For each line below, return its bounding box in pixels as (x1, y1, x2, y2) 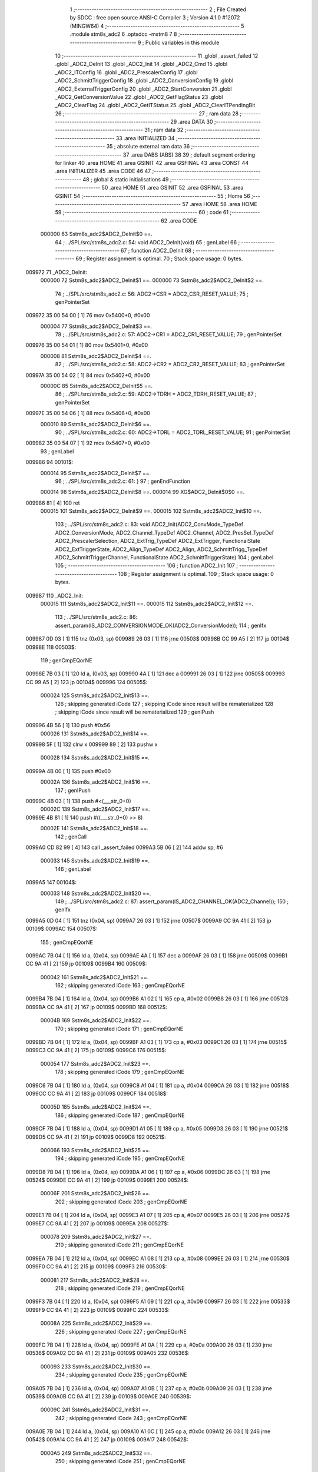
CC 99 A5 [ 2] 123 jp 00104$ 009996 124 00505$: (25, 678, 148, 685)
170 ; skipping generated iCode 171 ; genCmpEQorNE (55, 1025, 184, 1032)
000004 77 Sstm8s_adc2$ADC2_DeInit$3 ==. (40, 323, 153, 330)
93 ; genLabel (40, 447, 74, 455)
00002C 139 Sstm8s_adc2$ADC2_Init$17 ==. (40, 805, 150, 813)
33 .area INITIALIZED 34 (115, 134, 175, 141)
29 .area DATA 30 (170, 118, 213, 125)
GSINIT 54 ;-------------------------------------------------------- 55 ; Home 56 (55, 192, 250, 200)
